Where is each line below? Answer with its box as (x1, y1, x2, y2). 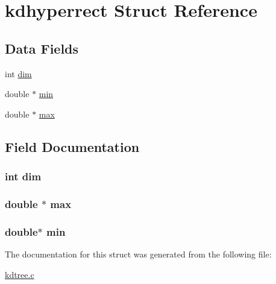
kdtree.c (5, 268, 34, 280)
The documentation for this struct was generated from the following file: (5, 248, 272, 260)
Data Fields (5, 39, 79, 57)
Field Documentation (5, 137, 140, 156)
